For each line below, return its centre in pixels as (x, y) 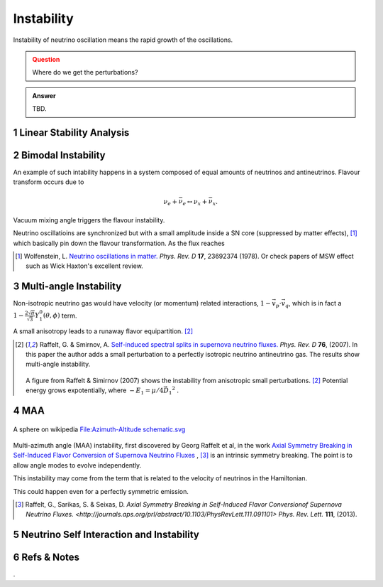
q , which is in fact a (313, 304)
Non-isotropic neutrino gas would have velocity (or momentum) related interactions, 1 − (142, 303)
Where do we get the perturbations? (85, 72)
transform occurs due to (49, 182)
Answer (44, 95)
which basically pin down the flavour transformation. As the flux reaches (119, 243)
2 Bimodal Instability (59, 155)
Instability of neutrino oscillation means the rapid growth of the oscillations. (123, 40)
